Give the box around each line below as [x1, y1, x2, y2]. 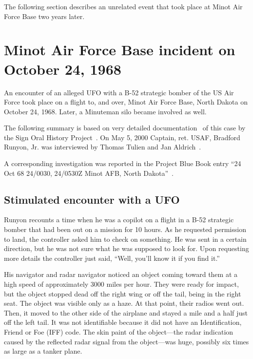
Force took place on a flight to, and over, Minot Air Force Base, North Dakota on [4, 97, 248, 107]
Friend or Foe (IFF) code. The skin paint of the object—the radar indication [4, 326, 234, 337]
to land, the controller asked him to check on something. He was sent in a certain [4, 233, 247, 244]
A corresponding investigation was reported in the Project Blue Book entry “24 [4, 158, 241, 169]
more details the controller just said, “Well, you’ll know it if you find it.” [4, 253, 220, 263]
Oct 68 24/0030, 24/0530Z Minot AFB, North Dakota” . [4, 168, 174, 178]
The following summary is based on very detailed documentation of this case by [4, 123, 246, 133]
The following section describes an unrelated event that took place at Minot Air [4, 1, 243, 11]
